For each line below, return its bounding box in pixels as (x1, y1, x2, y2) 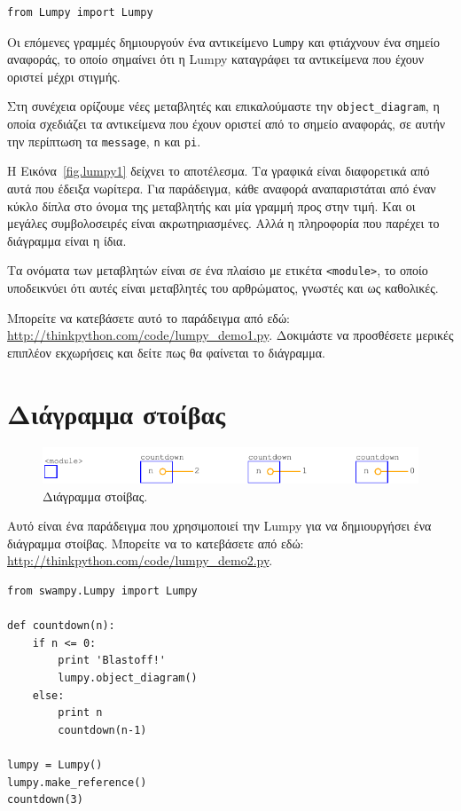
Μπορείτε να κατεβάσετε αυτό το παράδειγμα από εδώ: (7, 308, 291, 327)
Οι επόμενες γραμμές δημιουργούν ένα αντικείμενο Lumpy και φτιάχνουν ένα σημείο (7, 32, 440, 51)
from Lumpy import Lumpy (7, 6, 153, 19)
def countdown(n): (7, 619, 115, 633)
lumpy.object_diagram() (58, 671, 198, 684)
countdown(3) (7, 793, 83, 807)
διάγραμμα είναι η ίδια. (7, 231, 127, 249)
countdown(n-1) (58, 723, 147, 736)
